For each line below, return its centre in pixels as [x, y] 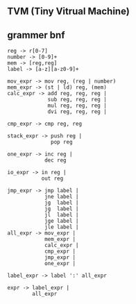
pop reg [62, 142]
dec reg [56, 160]
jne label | [61, 197]
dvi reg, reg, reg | [77, 112]
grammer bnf [36, 35]
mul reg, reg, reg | [77, 106]
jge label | [61, 221]
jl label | [61, 215]
